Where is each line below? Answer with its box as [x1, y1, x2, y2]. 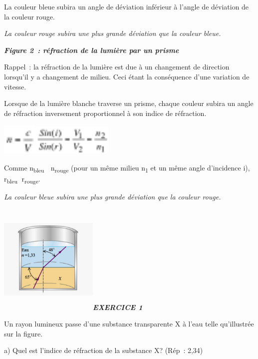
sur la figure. [4, 328, 43, 338]
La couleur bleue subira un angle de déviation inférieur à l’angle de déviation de [4, 1, 249, 11]
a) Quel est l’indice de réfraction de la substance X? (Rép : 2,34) [4, 345, 203, 355]
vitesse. [4, 81, 26, 91]
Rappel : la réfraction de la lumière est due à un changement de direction [4, 61, 230, 72]
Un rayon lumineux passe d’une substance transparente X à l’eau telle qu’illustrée [4, 318, 254, 328]
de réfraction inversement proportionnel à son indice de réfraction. [4, 107, 207, 118]
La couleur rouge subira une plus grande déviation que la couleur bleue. [4, 28, 221, 38]
